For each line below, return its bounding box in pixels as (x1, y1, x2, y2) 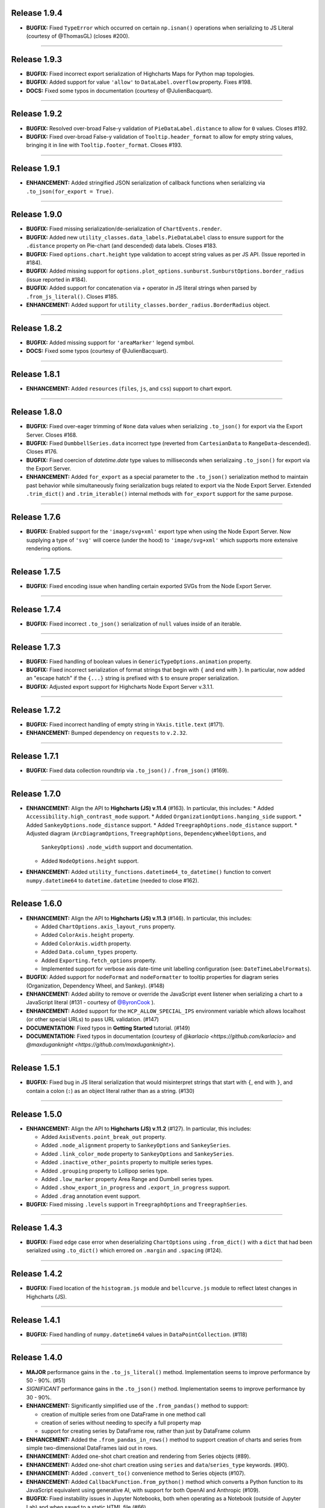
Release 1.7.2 (11, 705, 61, 715)
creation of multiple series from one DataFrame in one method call (41, 1410, 206, 1418)
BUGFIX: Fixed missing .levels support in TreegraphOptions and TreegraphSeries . (26, 1201, 248, 1208)
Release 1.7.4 (11, 604, 61, 615)
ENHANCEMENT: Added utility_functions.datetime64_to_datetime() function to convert (26, 869, 271, 876)
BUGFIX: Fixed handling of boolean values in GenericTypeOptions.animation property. (26, 657, 252, 665)
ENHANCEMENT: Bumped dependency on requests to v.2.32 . (26, 729, 188, 737)
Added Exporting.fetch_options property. (41, 957, 156, 964)
